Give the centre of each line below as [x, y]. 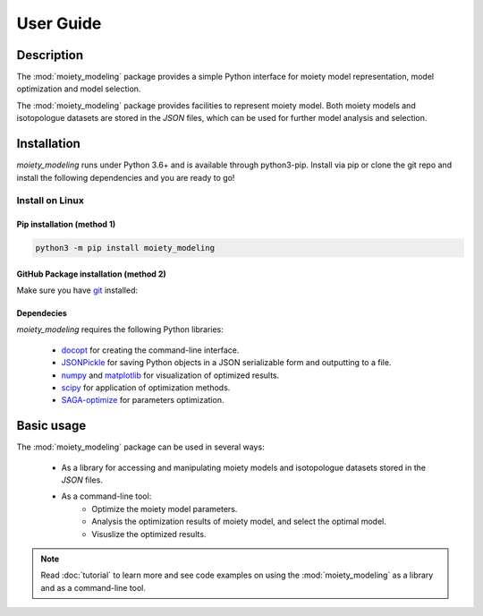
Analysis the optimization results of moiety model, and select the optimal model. [239, 522]
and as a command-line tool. [93, 587]
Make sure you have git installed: [77, 290]
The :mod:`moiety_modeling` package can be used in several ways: [140, 447]
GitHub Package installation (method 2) [92, 274]
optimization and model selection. [79, 89]
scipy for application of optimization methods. [146, 388]
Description [50, 55]
